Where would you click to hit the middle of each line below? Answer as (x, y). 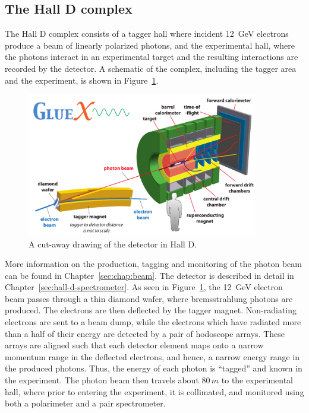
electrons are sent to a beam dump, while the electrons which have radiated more (153, 322)
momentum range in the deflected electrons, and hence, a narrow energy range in (152, 356)
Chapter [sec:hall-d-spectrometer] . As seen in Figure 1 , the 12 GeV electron (144, 287)
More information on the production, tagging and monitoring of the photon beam (153, 264)
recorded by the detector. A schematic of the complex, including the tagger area (151, 68)
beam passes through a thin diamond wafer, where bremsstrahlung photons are (149, 298)
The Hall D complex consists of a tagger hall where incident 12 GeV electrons (147, 34)
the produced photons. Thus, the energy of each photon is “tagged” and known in (154, 368)
